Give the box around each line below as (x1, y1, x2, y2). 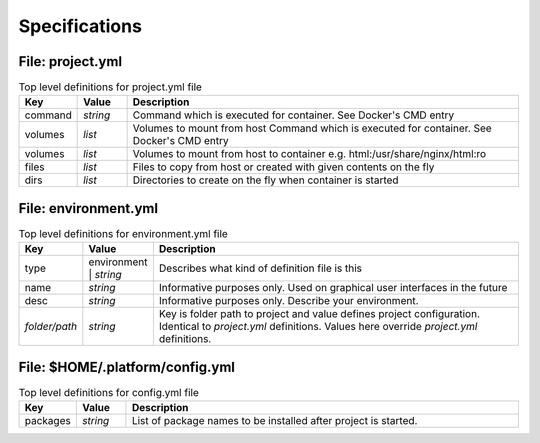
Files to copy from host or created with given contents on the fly (132, 160, 435, 174)
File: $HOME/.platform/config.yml (18, 358, 235, 375)
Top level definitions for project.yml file (18, 80, 202, 94)
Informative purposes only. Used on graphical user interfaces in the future (158, 281, 508, 295)
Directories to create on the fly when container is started (132, 173, 399, 187)
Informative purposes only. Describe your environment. (158, 294, 419, 308)
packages (24, 414, 72, 428)
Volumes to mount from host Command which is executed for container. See (132, 121, 492, 135)
